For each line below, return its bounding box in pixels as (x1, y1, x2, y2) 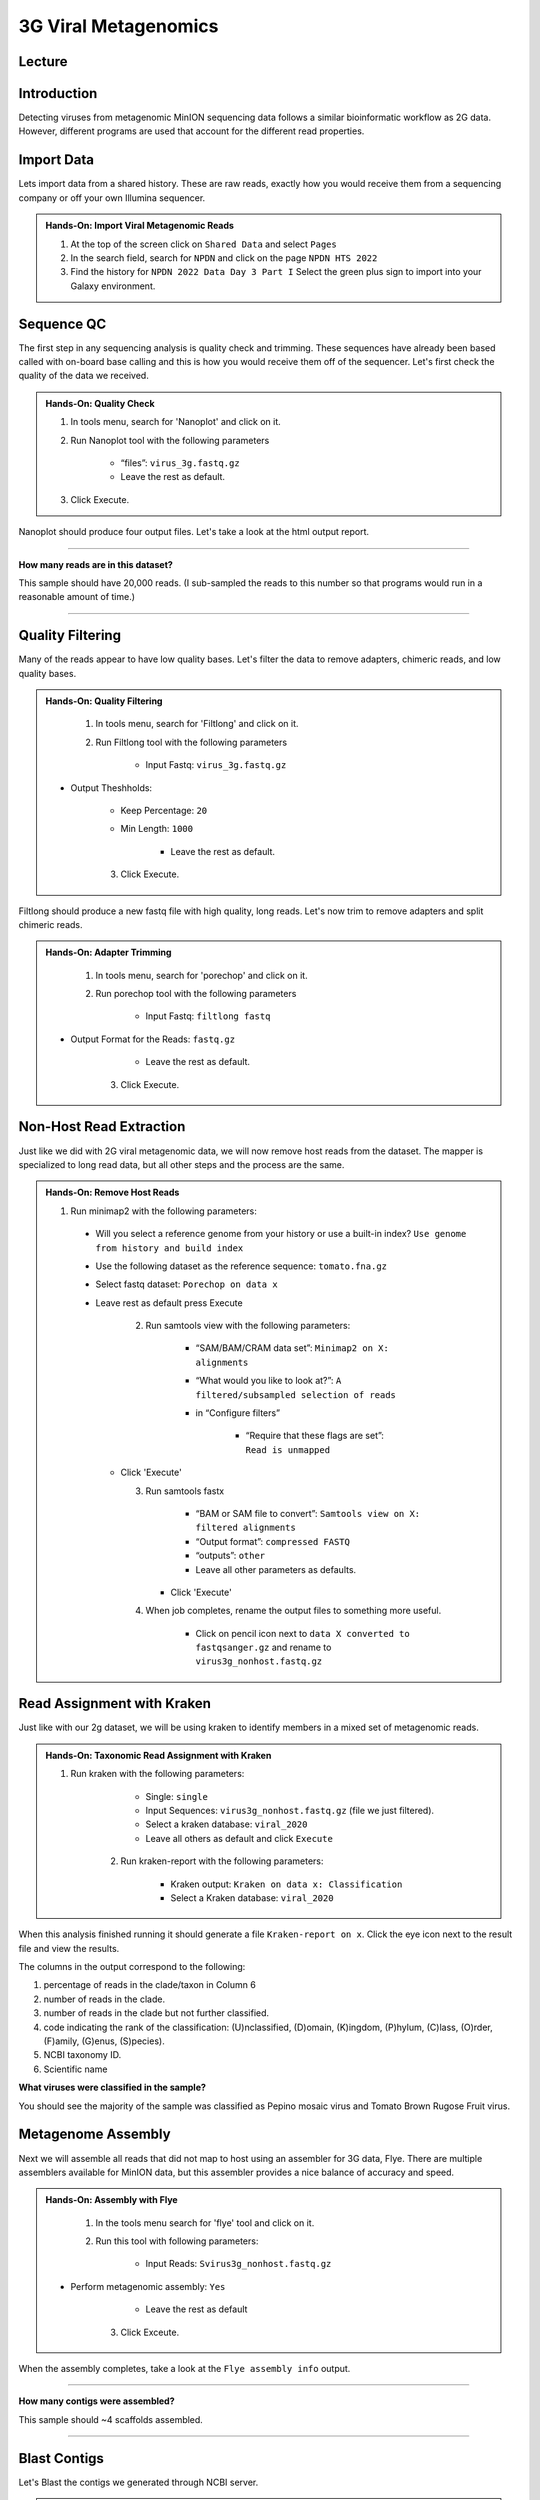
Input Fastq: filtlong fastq (145, 1010, 271, 1022)
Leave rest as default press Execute (95, 1296, 244, 1309)
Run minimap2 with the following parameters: (70, 1205, 257, 1217)
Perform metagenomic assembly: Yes (70, 2280, 226, 2292)
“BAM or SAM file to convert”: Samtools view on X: (195, 1507, 421, 1519)
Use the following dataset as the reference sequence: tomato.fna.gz (95, 1260, 388, 1272)
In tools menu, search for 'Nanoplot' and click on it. (70, 416, 282, 428)
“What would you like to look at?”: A (195, 1375, 342, 1387)
